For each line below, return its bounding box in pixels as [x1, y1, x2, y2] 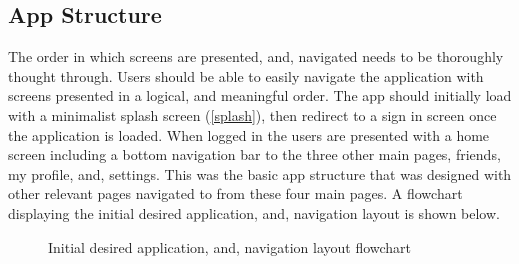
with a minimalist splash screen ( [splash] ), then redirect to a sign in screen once [8, 104, 497, 125]
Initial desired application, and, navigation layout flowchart [48, 236, 412, 257]
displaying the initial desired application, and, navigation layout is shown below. [8, 202, 500, 223]
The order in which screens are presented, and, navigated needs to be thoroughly [8, 46, 504, 67]
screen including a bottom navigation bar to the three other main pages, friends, [8, 144, 501, 165]
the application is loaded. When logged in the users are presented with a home [8, 124, 490, 145]
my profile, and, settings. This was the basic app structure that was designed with [8, 163, 512, 184]
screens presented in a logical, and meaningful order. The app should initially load [8, 85, 512, 106]
